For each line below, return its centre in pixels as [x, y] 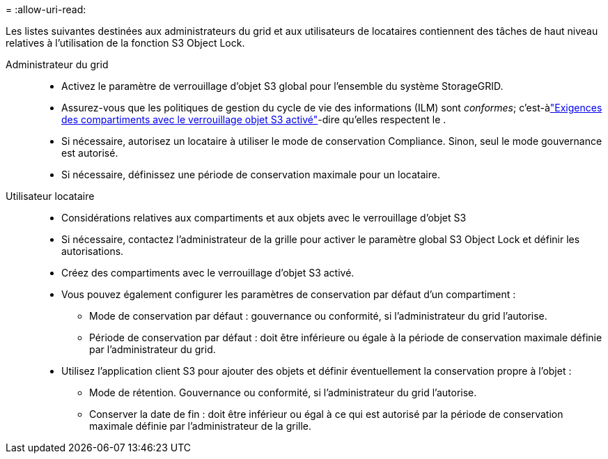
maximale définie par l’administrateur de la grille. [201, 426]
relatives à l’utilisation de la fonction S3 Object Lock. [125, 43]
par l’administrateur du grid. [153, 349]
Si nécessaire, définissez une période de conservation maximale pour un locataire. [251, 174]
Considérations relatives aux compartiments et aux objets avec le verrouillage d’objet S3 [264, 218]
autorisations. [93, 251]
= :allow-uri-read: [46, 9]
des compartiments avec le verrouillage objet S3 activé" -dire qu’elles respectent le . [254, 119]
